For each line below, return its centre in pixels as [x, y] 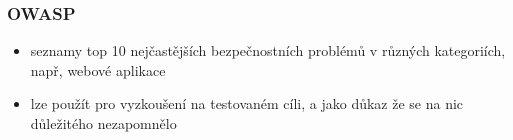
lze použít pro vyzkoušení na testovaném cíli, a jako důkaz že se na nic [247, 103]
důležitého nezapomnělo [103, 123]
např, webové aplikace [98, 69]
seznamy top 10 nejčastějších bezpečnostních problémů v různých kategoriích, [268, 50]
